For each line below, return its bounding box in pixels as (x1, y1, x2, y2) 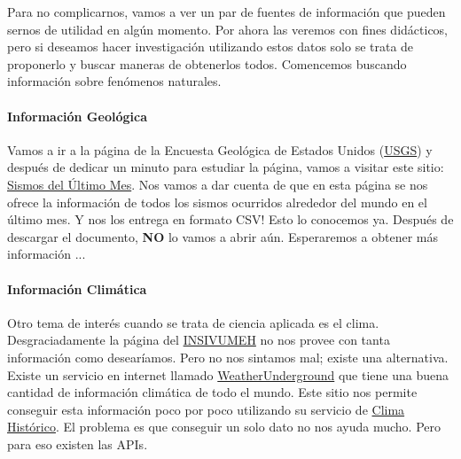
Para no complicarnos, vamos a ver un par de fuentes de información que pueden (7, 3, 446, 20)
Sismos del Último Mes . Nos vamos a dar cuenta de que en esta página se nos (7, 175, 428, 193)
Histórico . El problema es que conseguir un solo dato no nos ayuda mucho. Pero (7, 417, 441, 436)
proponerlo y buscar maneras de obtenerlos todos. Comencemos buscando (7, 54, 407, 73)
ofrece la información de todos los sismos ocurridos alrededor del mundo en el (7, 192, 427, 211)
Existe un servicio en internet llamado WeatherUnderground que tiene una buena (7, 365, 449, 384)
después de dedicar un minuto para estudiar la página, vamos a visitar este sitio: (7, 158, 444, 176)
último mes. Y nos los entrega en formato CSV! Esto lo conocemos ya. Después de (7, 210, 454, 229)
